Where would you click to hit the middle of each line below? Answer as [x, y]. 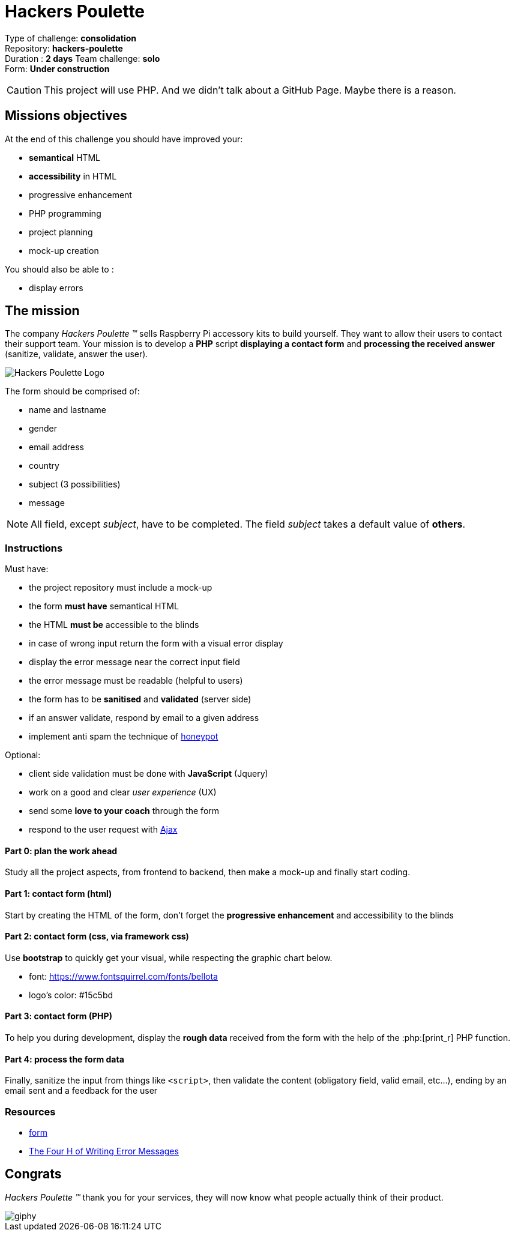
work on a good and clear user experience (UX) [123, 792]
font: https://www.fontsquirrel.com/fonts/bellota [123, 976]
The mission [42, 311]
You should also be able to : [59, 269]
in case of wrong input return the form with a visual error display [156, 644]
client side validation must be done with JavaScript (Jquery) [149, 774]
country [44, 466]
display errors [56, 288]
